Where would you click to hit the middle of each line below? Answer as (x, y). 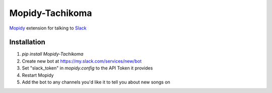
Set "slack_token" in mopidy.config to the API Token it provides (87, 68)
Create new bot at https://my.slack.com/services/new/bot (82, 61)
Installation (27, 42)
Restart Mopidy (38, 75)
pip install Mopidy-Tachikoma (53, 54)
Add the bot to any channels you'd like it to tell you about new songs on (96, 82)
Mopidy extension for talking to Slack (48, 28)
